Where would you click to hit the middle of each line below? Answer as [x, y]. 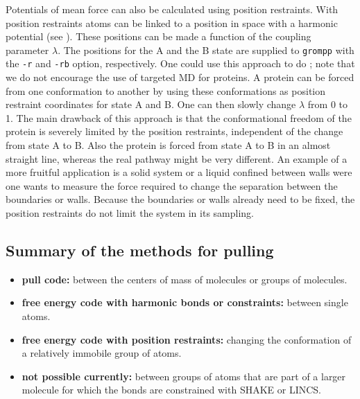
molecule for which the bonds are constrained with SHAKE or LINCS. [172, 390]
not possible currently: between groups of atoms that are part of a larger [184, 376]
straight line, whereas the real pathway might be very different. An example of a [177, 158]
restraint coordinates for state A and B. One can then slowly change [151, 104]
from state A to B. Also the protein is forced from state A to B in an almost [168, 145]
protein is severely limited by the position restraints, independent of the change [174, 131]
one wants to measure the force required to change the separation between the [172, 185]
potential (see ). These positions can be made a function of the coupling [158, 36]
